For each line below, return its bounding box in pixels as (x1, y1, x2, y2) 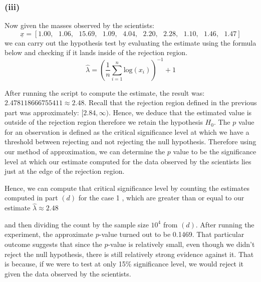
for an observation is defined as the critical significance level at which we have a (5, 126, 249, 137)
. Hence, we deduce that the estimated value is (108, 107, 252, 117)
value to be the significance (173, 146, 256, 157)
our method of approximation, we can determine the (5, 146, 165, 157)
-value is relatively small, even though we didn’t (108, 239, 255, 249)
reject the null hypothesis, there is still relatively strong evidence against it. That (5, 248, 254, 259)
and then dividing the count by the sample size (5, 219, 149, 229)
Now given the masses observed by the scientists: (5, 20, 154, 31)
